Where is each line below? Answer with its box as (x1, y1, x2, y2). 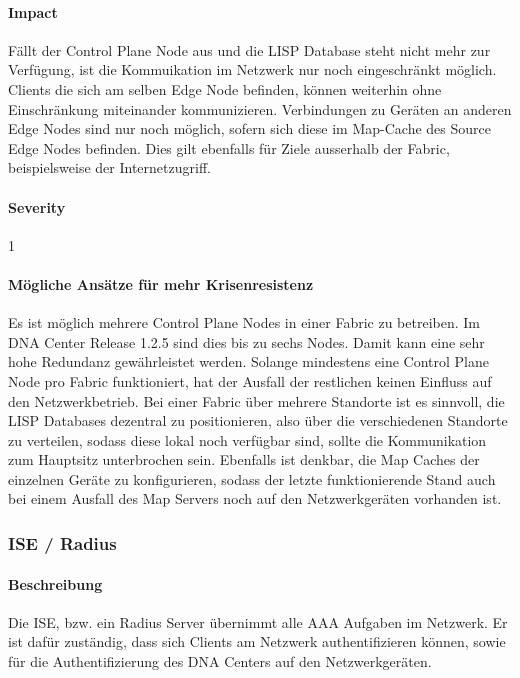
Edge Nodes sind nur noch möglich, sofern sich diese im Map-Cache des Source (8, 118, 491, 139)
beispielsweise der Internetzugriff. (8, 157, 211, 178)
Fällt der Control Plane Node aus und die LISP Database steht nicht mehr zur (8, 39, 491, 60)
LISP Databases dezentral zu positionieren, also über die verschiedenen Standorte (8, 410, 508, 431)
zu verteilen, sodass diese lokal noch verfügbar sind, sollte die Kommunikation (8, 429, 487, 450)
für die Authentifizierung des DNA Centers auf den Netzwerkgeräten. (8, 650, 432, 671)
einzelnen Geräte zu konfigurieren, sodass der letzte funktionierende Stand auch (8, 468, 496, 489)
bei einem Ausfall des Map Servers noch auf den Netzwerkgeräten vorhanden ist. (8, 488, 502, 509)
